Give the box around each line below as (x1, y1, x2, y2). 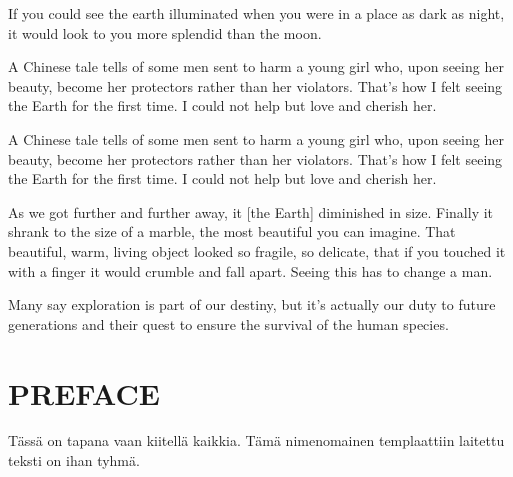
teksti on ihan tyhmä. (8, 450, 140, 471)
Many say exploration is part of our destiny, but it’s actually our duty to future (8, 294, 496, 315)
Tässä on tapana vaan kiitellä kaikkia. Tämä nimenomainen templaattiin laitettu (8, 430, 505, 451)
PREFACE (8, 372, 160, 413)
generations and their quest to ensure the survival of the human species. (8, 313, 449, 334)
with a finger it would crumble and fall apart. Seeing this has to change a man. (8, 260, 493, 281)
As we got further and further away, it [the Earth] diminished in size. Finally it (8, 201, 494, 222)
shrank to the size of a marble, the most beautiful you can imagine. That (8, 221, 456, 242)
